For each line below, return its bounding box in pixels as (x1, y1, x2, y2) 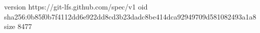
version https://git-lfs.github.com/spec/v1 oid (4, 1, 148, 11)
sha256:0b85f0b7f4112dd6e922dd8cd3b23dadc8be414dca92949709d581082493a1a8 (4, 11, 256, 21)
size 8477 (4, 21, 32, 31)
